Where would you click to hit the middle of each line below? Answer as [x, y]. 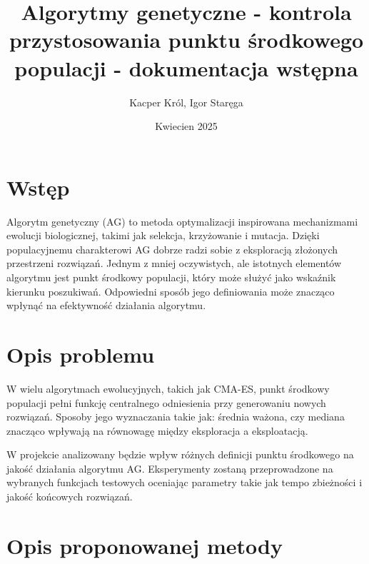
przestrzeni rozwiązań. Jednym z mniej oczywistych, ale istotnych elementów [174, 263]
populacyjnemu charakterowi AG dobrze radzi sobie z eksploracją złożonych [172, 249]
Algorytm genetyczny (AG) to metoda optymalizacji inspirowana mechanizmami [182, 221]
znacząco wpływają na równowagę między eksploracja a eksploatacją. [157, 430]
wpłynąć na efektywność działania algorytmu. [106, 305]
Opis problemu [81, 354]
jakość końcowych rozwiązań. [70, 497]
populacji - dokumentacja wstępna [186, 67]
